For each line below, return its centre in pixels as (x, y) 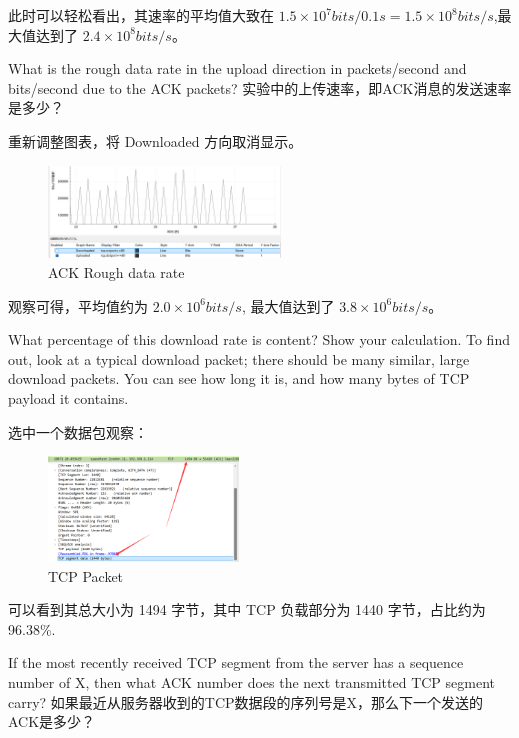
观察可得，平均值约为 (78, 305)
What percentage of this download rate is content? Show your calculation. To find (259, 339)
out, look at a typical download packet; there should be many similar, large (239, 358)
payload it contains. (68, 398)
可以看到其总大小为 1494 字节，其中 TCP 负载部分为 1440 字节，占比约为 (247, 609)
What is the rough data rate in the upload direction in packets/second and (237, 68)
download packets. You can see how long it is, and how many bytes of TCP (239, 378)
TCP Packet (86, 575)
